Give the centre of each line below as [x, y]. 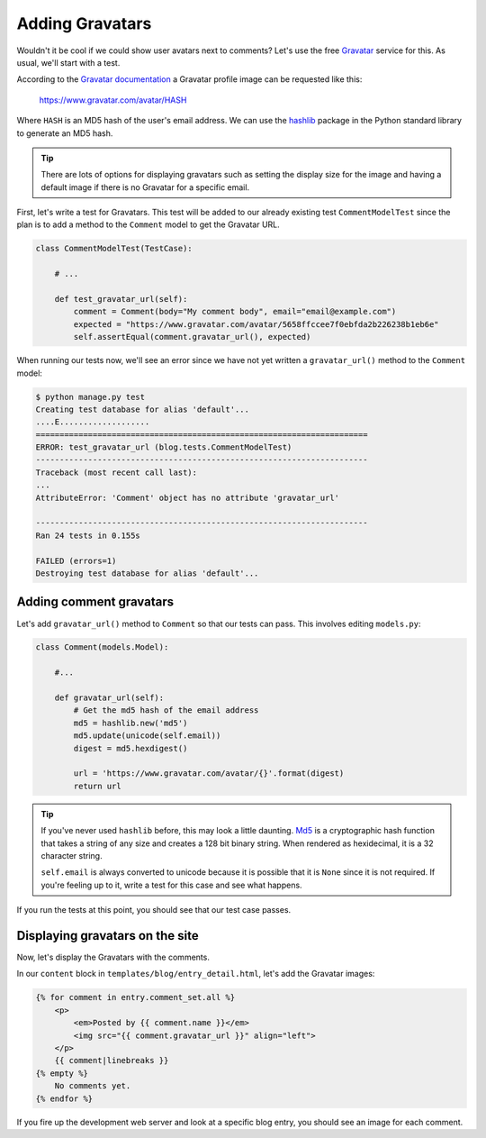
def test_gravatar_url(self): [121, 299]
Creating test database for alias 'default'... [142, 409]
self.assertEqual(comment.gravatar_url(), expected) [192, 337]
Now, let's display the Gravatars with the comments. [113, 957]
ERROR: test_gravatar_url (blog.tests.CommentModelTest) [164, 447]
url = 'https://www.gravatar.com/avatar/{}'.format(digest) [209, 774]
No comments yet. [93, 1086]
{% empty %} [62, 1073]
